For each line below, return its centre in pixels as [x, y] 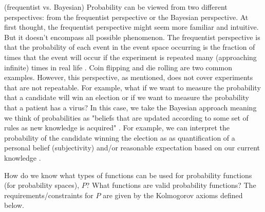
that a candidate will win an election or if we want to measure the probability [127, 97]
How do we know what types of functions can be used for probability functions [128, 175]
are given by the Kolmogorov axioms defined [173, 195]
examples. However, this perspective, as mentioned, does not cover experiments [129, 77]
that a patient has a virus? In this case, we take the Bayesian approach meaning [130, 107]
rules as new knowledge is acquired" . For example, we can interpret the [117, 128]
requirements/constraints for [49, 195]
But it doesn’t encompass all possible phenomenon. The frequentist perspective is [132, 37]
